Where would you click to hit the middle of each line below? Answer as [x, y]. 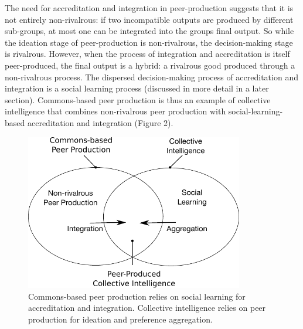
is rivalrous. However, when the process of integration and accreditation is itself [147, 54]
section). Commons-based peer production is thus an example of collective [138, 99]
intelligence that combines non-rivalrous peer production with [115, 111]
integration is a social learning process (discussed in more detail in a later [137, 88]
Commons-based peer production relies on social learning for [137, 296]
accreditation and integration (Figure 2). [100, 122]
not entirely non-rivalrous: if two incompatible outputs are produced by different [149, 19]
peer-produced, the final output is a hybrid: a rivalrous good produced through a [150, 65]
